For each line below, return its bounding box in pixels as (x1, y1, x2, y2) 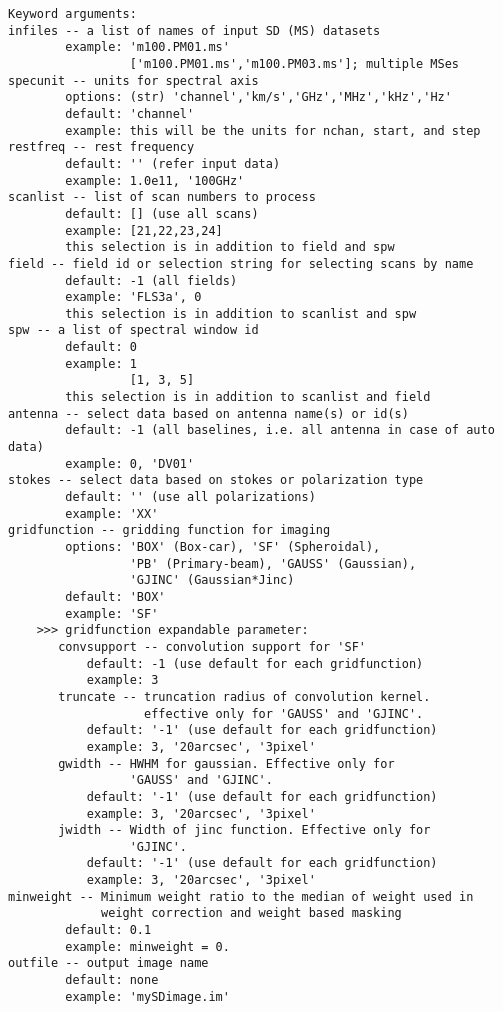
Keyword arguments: (8, 7, 137, 21)
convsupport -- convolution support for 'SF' (58, 639, 366, 654)
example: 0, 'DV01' (65, 456, 195, 471)
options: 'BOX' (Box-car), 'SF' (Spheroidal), (65, 540, 381, 554)
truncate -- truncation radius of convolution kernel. (58, 689, 431, 704)
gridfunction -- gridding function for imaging (8, 523, 331, 538)
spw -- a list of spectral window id (8, 323, 259, 338)
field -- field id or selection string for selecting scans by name (8, 256, 474, 271)
